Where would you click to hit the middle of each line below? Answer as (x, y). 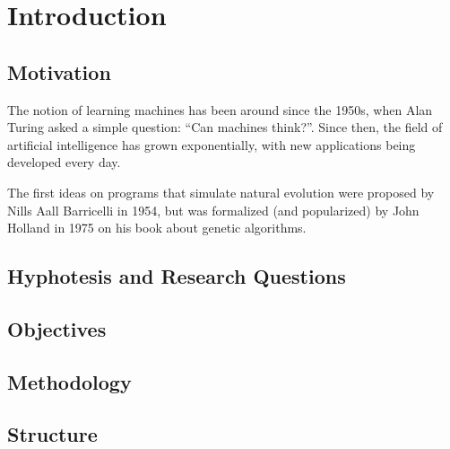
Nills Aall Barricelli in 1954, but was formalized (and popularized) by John (213, 210)
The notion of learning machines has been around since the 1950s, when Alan (220, 109)
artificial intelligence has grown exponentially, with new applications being (212, 144)
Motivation (59, 71)
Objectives (57, 328)
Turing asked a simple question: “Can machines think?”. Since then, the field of (225, 127)
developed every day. (64, 162)
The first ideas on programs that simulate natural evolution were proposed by (221, 192)
